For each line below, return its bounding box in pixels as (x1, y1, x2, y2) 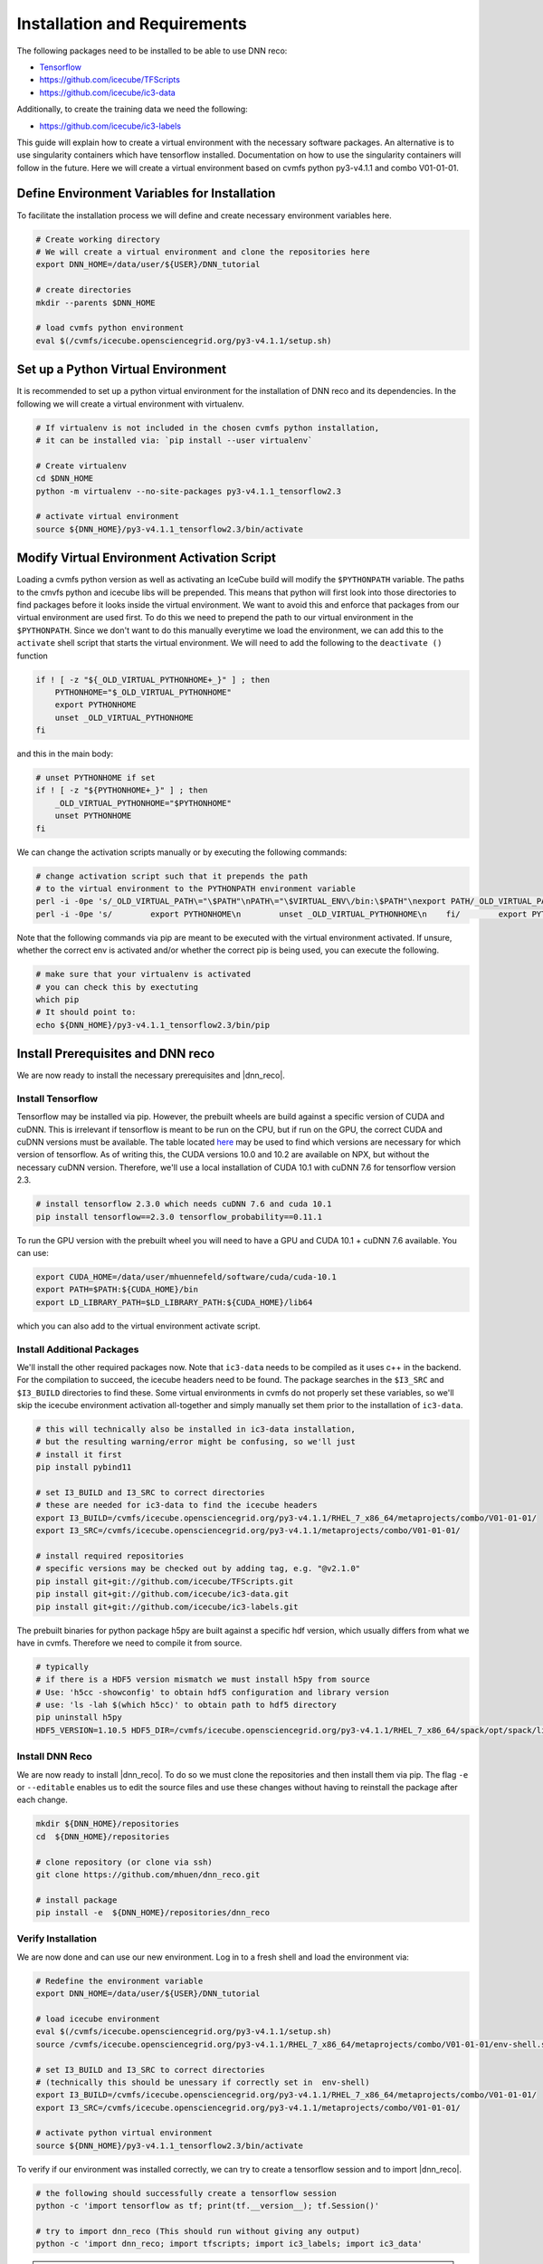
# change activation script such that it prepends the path (35, 870, 309, 881)
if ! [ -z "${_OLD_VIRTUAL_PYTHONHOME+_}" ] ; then (35, 675, 271, 685)
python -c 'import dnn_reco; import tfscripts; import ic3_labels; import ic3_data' (35, 2239, 423, 2250)
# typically (35, 1662, 90, 1672)
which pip (35, 994, 80, 1004)
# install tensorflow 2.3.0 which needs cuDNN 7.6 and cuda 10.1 (35, 1199, 332, 1209)
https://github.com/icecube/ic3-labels (39, 120, 181, 131)
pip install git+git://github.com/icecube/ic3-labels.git (35, 1601, 299, 1612)
